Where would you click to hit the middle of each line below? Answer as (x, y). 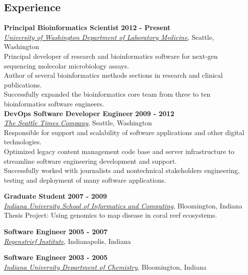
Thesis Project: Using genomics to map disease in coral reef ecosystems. (111, 215)
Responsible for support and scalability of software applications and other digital (124, 132)
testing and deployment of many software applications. (85, 180)
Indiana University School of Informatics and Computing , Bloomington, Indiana (123, 205)
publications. (23, 84)
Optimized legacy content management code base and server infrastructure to (119, 151)
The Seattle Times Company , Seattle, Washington (78, 123)
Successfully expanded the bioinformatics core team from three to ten (107, 94)
